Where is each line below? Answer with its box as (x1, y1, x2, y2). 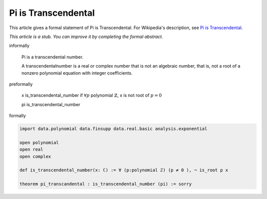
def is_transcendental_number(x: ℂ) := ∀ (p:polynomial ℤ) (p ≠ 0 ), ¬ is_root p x (19, 167, 228, 173)
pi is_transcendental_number (21, 101, 81, 107)
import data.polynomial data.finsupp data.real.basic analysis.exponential (19, 126, 208, 132)
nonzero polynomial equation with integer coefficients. (21, 70, 133, 76)
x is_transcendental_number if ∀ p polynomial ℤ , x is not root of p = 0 (21, 92, 162, 98)
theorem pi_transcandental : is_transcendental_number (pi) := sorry (19, 181, 192, 187)
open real (19, 147, 44, 153)
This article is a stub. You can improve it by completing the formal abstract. (9, 34, 163, 40)
